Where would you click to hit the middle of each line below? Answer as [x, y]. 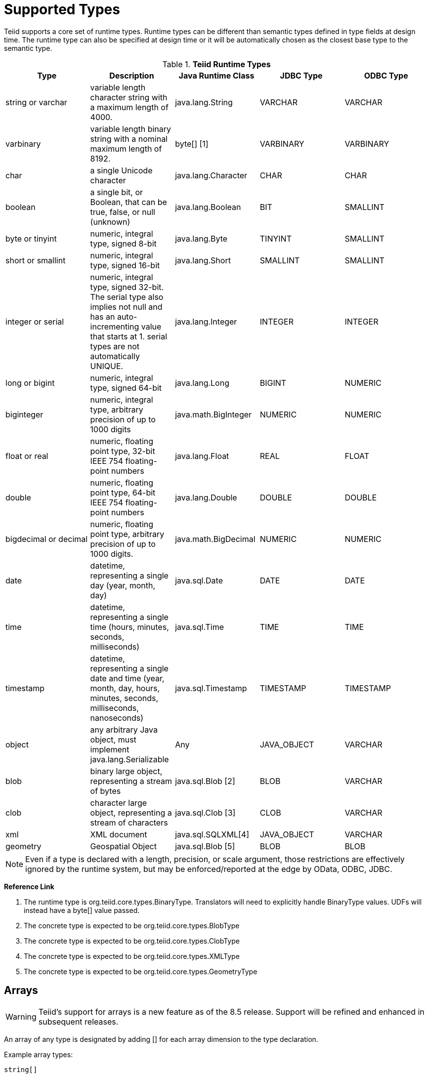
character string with [129, 97]
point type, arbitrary [127, 534]
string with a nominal [129, 139]
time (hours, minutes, [129, 627]
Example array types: [39, 1054]
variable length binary [131, 129]
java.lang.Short [203, 260]
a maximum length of [129, 107]
